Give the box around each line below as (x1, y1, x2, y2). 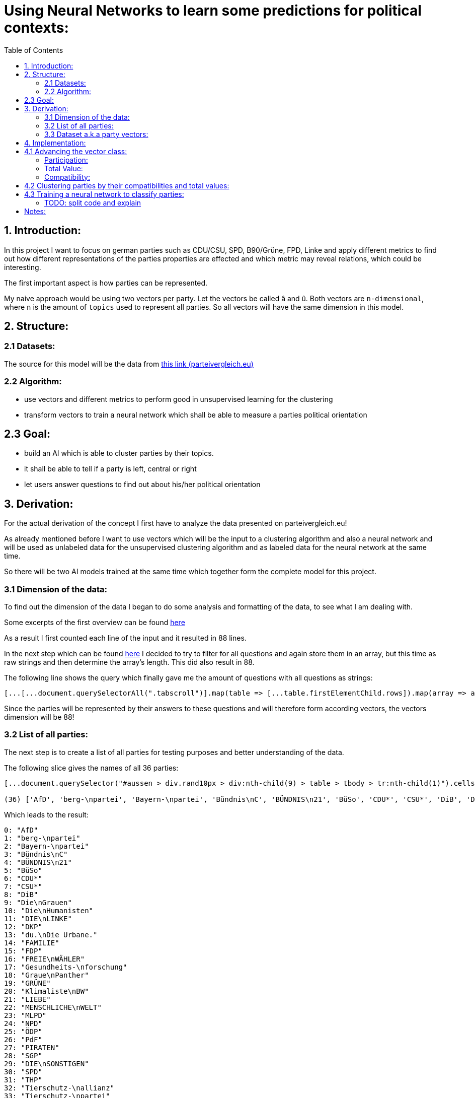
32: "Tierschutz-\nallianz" (4, 1083, 115, 1092)
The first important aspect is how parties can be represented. (4, 278, 208, 287)
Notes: (24, 207, 46, 216)
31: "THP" (4, 1075, 42, 1084)
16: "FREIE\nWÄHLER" (4, 954, 85, 963)
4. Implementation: (24, 138, 86, 147)
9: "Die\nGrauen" (4, 898, 72, 907)
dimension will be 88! (4, 713, 74, 721)
